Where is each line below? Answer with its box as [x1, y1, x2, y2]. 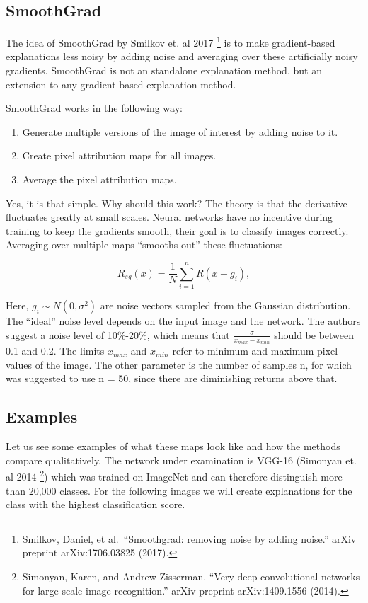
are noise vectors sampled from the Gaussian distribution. [100, 298, 351, 313]
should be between [274, 327, 355, 342]
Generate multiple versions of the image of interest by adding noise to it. [22, 124, 338, 139]
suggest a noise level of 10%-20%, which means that [6, 327, 230, 342]
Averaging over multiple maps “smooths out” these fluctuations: [6, 237, 282, 252]
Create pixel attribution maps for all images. [22, 148, 217, 163]
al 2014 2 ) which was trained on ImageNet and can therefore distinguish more [6, 467, 343, 483]
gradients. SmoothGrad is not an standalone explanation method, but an [6, 63, 322, 78]
